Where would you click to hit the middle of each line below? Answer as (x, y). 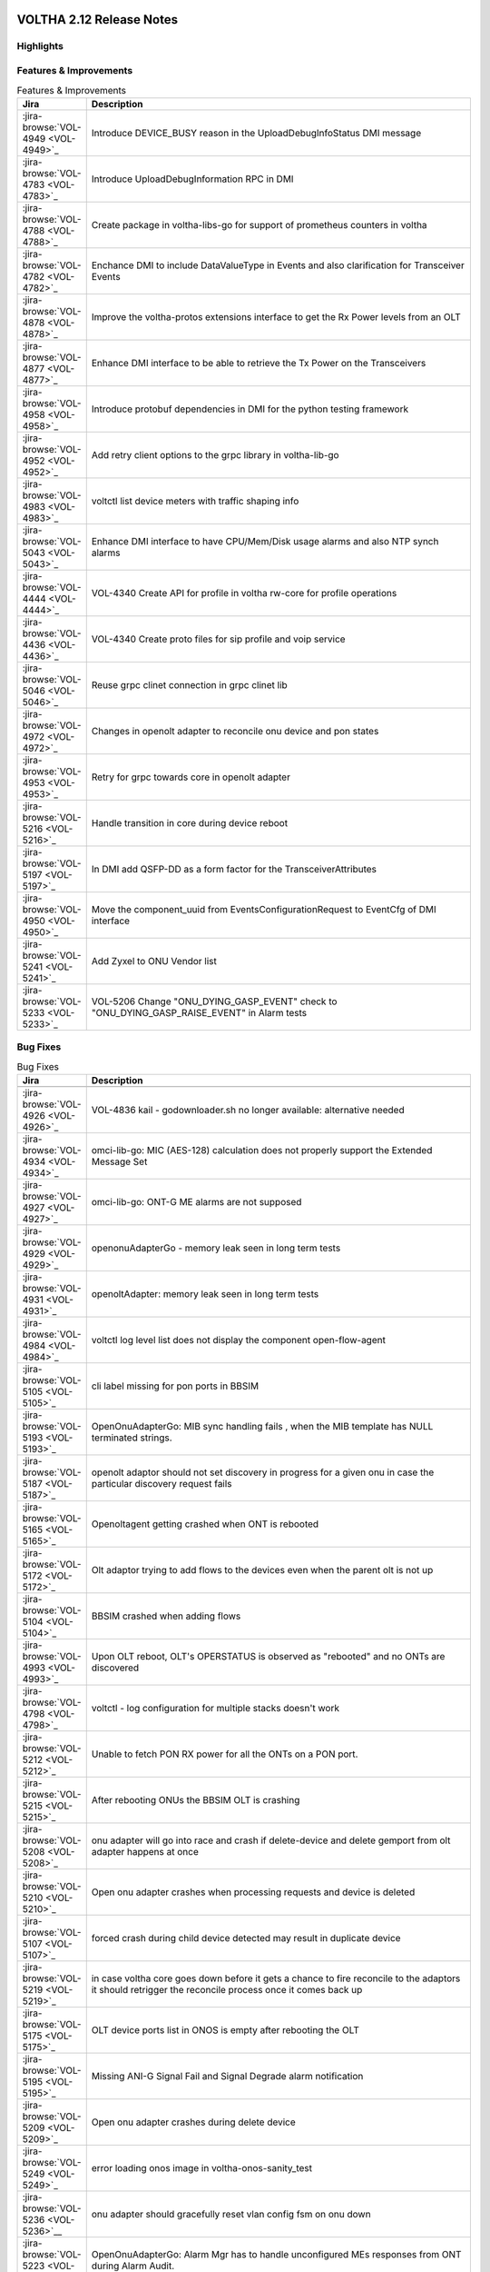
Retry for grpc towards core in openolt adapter (191, 777)
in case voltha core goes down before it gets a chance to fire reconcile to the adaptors (276, 1978)
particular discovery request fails (162, 1483)
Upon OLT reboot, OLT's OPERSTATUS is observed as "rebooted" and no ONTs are (268, 1656)
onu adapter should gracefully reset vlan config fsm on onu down (231, 2214)
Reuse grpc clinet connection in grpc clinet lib (189, 684)
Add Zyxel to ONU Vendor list (154, 961)
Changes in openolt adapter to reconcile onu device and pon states (235, 731)
